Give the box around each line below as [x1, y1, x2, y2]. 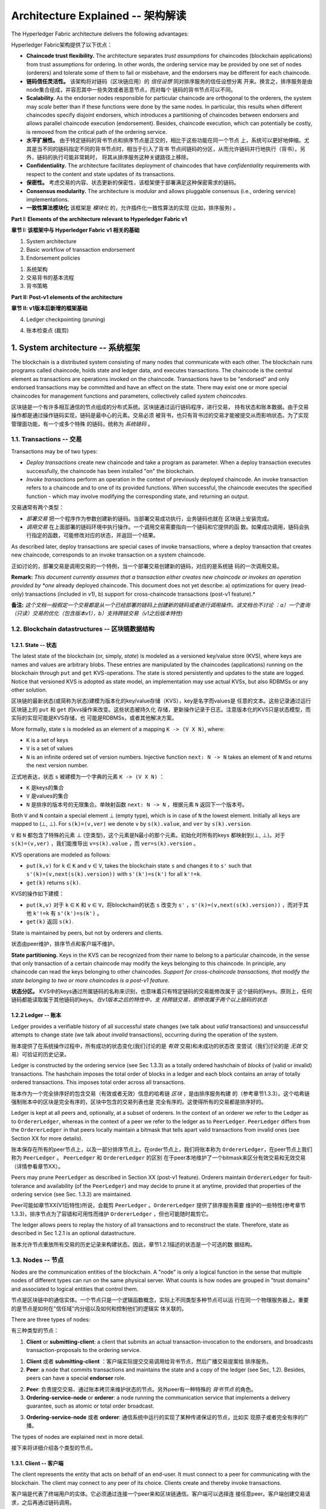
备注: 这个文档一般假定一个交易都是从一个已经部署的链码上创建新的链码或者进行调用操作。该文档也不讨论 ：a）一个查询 [11, 601, 310, 609]
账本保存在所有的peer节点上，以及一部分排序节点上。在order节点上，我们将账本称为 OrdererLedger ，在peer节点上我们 [11, 1146, 313, 1153]
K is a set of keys [26, 736, 69, 744]
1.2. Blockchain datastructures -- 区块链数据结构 [11, 625, 155, 633]
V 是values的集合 [26, 793, 69, 800]
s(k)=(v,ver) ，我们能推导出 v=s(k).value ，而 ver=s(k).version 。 [11, 840, 199, 847]
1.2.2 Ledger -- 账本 [11, 1012, 62, 1019]
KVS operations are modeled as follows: [11, 851, 111, 858]
